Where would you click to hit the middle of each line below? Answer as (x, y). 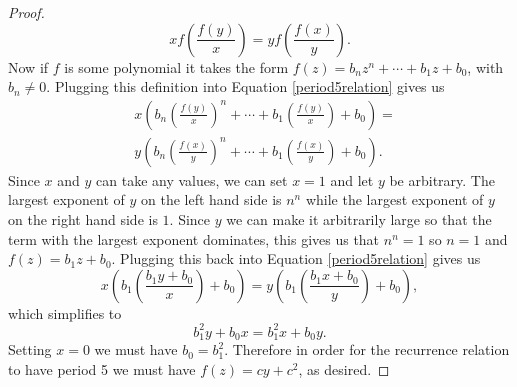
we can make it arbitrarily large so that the (359, 219)
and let (352, 179)
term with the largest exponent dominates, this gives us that (194, 238)
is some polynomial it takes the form (176, 66)
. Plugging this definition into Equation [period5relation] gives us (245, 86)
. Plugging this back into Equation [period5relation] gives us (296, 258)
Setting (30, 349)
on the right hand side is (83, 219)
